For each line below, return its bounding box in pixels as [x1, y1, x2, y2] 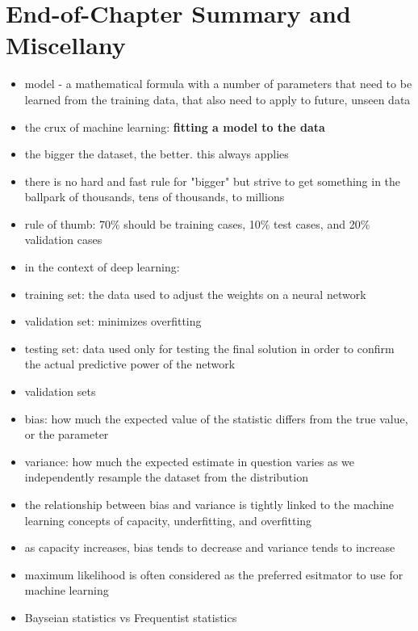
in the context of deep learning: [24, 259, 180, 276]
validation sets [24, 383, 96, 400]
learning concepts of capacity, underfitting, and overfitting [24, 511, 312, 528]
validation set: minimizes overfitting [24, 313, 202, 330]
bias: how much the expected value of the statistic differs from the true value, [24, 410, 408, 427]
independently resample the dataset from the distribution [24, 469, 308, 486]
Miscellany [6, 28, 126, 61]
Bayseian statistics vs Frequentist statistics [24, 608, 237, 625]
